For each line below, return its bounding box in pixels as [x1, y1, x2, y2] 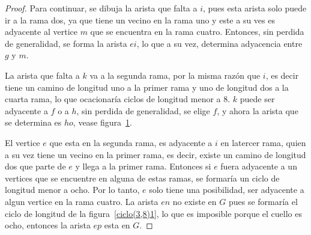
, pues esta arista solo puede [203, 2, 307, 14]
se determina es [5, 116, 62, 129]
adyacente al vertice [5, 25, 77, 38]
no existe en [172, 195, 217, 207]
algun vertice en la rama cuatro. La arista [5, 195, 159, 207]
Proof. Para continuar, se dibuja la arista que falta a [5, 2, 198, 14]
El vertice [5, 136, 40, 148]
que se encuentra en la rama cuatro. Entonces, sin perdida [90, 25, 304, 38]
